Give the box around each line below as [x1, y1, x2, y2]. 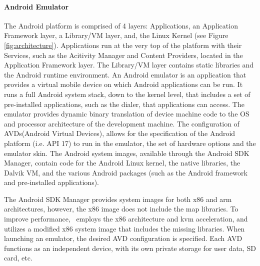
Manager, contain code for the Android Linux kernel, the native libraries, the [4, 157, 240, 168]
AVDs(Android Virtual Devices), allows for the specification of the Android [4, 128, 235, 138]
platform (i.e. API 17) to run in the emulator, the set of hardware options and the [4, 137, 256, 148]
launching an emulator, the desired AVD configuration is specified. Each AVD [4, 233, 242, 243]
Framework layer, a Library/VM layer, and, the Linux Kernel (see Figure [4, 30, 228, 40]
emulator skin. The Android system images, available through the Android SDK [4, 147, 249, 158]
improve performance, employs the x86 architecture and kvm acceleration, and [4, 213, 248, 224]
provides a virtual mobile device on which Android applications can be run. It [4, 79, 243, 89]
